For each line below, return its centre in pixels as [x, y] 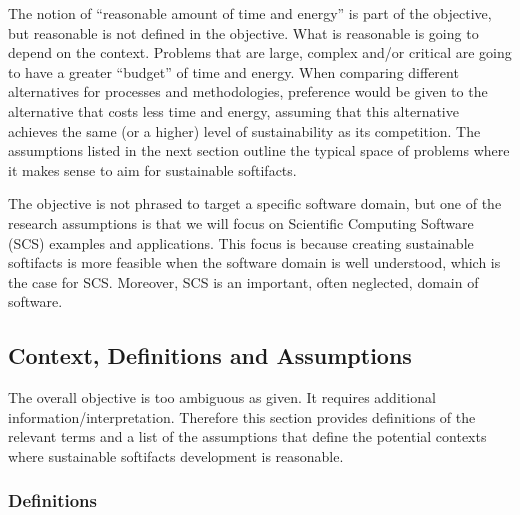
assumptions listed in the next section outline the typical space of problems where [259, 150]
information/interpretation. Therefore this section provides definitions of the [242, 416]
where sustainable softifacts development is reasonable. [176, 455]
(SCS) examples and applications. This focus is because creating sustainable [241, 242]
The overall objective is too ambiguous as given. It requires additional [222, 397]
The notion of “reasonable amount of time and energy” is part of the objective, [250, 13]
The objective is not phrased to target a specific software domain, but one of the [255, 203]
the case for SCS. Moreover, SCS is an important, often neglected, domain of [243, 281]
